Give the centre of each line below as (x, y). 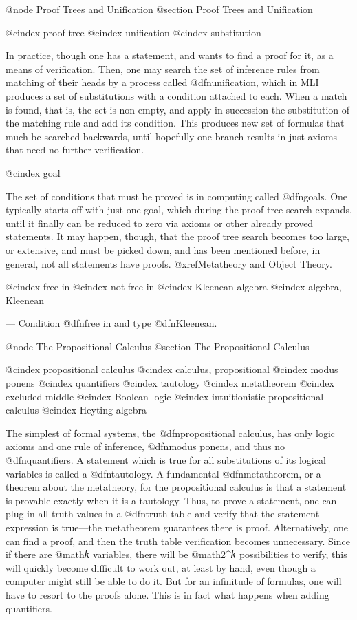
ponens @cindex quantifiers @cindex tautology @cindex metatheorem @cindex (170, 383)
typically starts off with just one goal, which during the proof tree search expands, (179, 210)
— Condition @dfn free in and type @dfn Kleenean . (111, 323)
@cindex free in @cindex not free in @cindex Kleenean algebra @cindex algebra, (174, 287)
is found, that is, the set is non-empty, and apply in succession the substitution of (178, 109)
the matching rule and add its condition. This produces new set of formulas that (175, 123)
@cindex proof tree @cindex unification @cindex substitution (133, 32)
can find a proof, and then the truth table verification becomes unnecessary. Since (178, 541)
